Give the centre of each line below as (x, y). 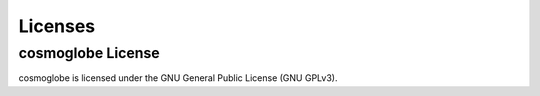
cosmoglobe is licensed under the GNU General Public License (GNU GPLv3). (178, 78)
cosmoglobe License (89, 53)
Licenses (57, 26)
